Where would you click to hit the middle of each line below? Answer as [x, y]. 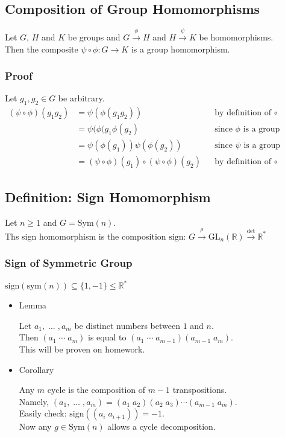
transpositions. [200, 390]
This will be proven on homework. [82, 349]
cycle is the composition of [96, 390]
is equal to [107, 337]
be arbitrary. [81, 98]
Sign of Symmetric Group [69, 263]
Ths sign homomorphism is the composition [86, 236]
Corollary [36, 369]
